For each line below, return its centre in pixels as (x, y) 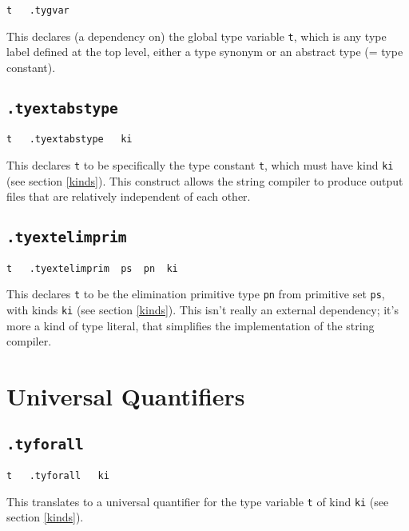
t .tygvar (38, 10)
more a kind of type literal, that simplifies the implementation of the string (191, 325)
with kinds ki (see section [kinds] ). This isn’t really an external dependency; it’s (203, 309)
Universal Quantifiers (126, 395)
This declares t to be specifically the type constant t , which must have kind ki (200, 164)
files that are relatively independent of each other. (129, 196)
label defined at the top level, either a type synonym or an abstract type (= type (205, 52)
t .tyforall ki (58, 475)
